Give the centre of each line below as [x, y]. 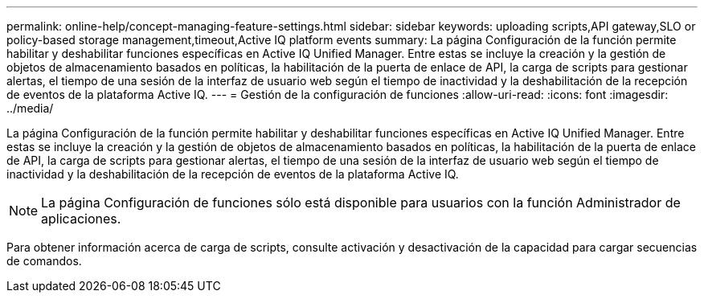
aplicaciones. [81, 219]
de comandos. [44, 261]
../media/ [30, 108]
